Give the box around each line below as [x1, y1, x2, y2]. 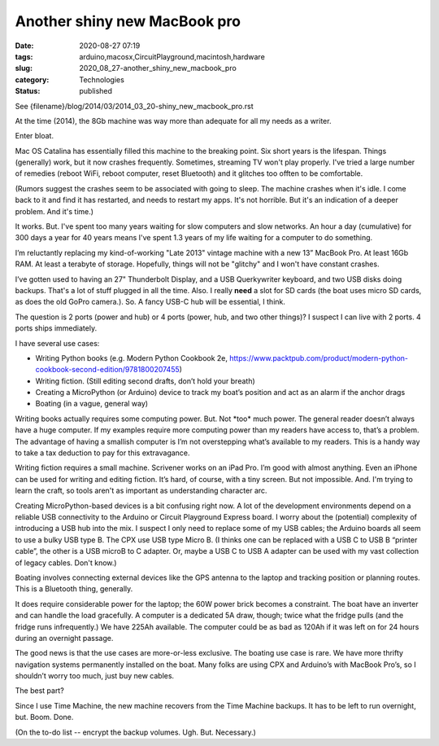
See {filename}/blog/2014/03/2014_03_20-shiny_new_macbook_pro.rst [15, 101, 254, 111]
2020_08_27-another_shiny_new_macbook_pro [79, 64, 237, 73]
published [79, 86, 113, 96]
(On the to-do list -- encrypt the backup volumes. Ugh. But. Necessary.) [15, 727, 256, 737]
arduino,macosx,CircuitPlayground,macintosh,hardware [79, 51, 266, 61]
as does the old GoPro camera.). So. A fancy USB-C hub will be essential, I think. [15, 297, 286, 307]
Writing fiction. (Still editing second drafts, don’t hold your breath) [35, 375, 255, 386]
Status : [15, 86, 41, 96]
